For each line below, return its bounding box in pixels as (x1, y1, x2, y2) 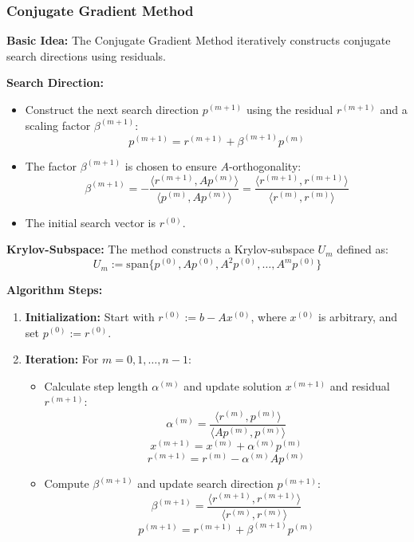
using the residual (246, 101, 333, 117)
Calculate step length (44, 377, 148, 394)
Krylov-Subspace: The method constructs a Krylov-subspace (6, 241, 314, 257)
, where (250, 308, 286, 324)
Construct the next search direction (25, 101, 199, 117)
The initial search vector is (25, 214, 156, 230)
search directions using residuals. (6, 47, 167, 64)
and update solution (183, 377, 282, 394)
